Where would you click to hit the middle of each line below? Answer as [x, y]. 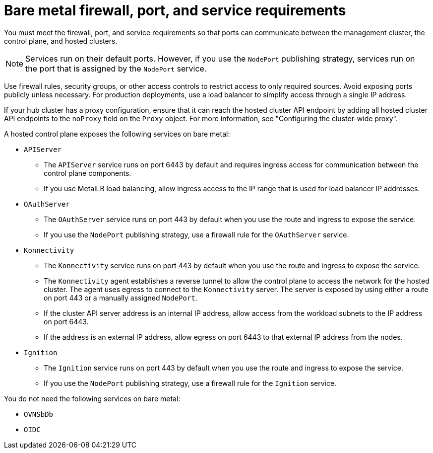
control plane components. [88, 173]
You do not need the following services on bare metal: [92, 398]
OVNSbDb [39, 414]
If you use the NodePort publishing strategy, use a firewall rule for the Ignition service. [190, 383]
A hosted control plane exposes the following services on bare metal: [117, 134]
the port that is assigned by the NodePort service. [116, 68]
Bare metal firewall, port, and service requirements [175, 10]
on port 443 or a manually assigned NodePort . [121, 298]
